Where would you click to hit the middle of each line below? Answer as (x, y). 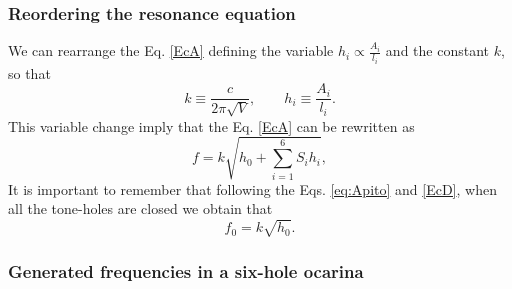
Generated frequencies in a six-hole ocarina (186, 270)
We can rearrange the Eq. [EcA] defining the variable (171, 50)
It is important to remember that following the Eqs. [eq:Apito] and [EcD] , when (252, 188)
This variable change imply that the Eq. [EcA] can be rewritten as (211, 125)
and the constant (437, 50)
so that (29, 72)
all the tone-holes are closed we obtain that (140, 208)
